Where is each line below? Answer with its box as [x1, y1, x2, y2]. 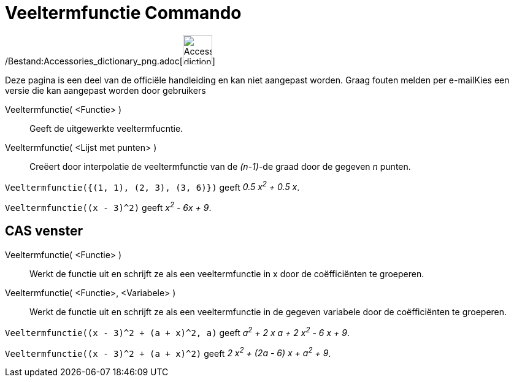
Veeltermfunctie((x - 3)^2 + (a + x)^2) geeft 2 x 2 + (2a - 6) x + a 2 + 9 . [5, 346, 331, 359]
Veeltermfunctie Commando [5, 2, 242, 23]
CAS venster [5, 223, 83, 239]
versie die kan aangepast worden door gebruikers [5, 85, 206, 96]
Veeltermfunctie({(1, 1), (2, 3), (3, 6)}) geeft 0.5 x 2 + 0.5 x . [5, 180, 300, 193]
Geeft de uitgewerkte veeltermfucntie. [29, 123, 183, 134]
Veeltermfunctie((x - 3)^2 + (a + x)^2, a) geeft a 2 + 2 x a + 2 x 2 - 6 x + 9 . [5, 325, 350, 338]
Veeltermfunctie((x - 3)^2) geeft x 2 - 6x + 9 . [5, 201, 212, 213]
